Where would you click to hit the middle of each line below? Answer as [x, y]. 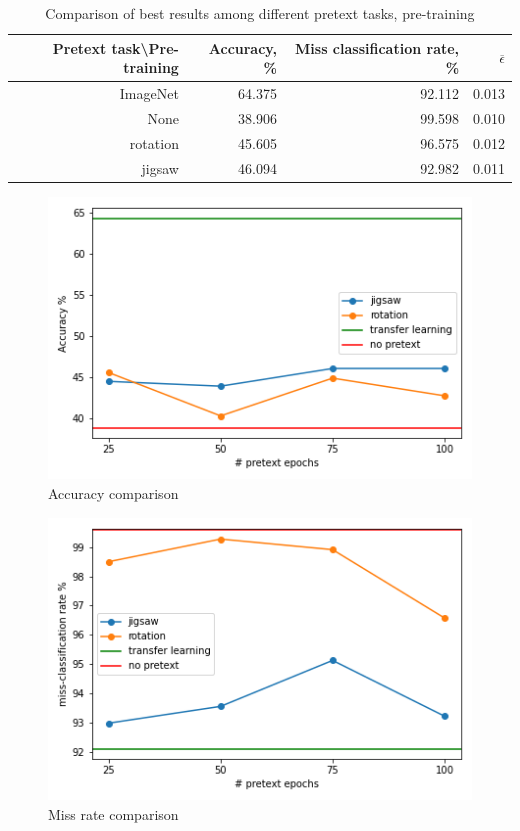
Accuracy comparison [113, 492]
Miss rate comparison [113, 813]
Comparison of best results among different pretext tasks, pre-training [260, 13]
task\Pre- [145, 47]
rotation [154, 142]
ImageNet [149, 93]
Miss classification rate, [377, 47]
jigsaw [160, 167]
